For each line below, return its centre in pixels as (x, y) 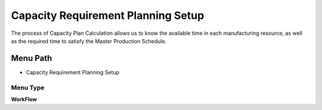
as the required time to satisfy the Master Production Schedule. (89, 41)
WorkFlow (24, 99)
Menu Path (32, 58)
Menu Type (28, 88)
